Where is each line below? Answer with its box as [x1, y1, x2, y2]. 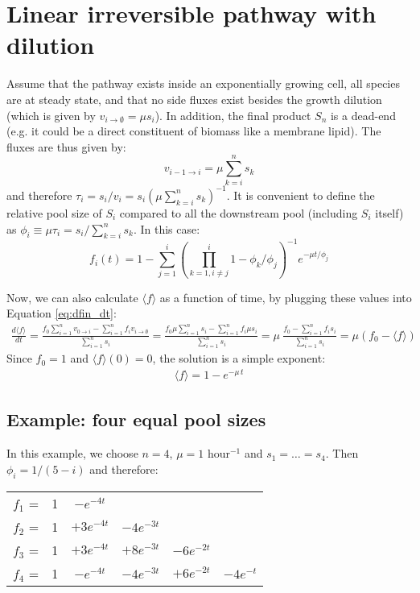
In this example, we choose [6, 445, 138, 462]
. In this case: [133, 220, 200, 237]
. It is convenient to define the [226, 186, 375, 203]
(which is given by [6, 106, 96, 123]
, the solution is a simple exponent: [152, 350, 326, 367]
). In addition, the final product [154, 106, 311, 123]
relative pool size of [6, 204, 102, 221]
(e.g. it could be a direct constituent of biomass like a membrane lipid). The [6, 122, 381, 139]
